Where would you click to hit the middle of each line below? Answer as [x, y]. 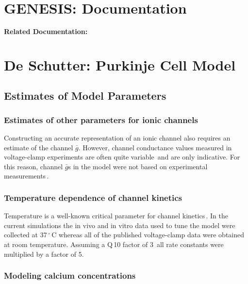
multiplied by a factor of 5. [44, 254]
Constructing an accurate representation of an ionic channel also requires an [117, 138]
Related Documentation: [46, 31]
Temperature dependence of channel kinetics [93, 197]
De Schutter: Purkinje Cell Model [120, 64]
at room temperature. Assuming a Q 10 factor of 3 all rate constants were [114, 244]
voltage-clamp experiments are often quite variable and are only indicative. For [122, 157]
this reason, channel [33, 166]
